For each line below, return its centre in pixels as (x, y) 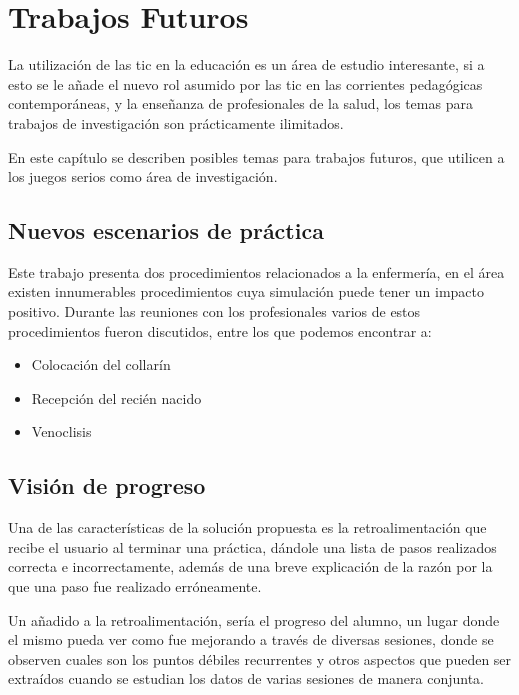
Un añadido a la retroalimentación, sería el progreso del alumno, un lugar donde (254, 619)
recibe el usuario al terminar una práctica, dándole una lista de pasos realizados (252, 546)
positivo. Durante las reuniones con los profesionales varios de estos (214, 311)
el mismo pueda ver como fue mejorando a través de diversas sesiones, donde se (251, 639)
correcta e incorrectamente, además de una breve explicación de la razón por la (250, 566)
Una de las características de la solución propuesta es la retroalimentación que (247, 527)
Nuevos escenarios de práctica (166, 230)
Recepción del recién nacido (116, 397)
